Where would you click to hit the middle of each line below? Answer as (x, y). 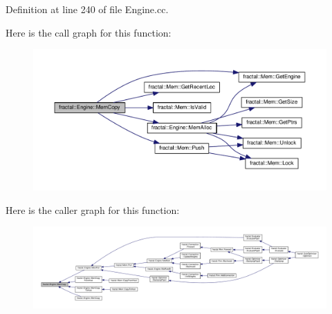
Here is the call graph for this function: (89, 32)
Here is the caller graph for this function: (93, 209)
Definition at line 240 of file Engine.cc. (87, 9)
